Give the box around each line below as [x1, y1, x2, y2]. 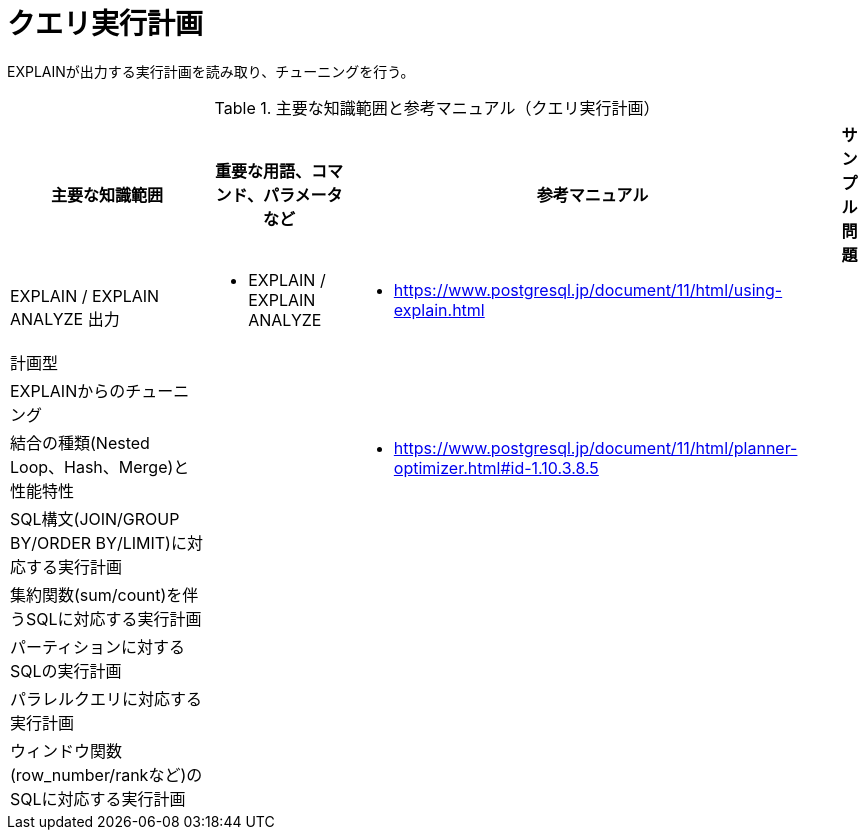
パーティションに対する [10, 636, 186, 657]
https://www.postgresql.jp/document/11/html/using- [393, 279, 783, 300]
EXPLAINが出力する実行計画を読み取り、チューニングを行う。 [7, 62, 415, 80]
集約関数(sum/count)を [10, 584, 183, 605]
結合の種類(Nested [10, 432, 150, 453]
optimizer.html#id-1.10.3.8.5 [393, 457, 599, 478]
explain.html [393, 299, 485, 320]
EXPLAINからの [10, 380, 126, 401]
